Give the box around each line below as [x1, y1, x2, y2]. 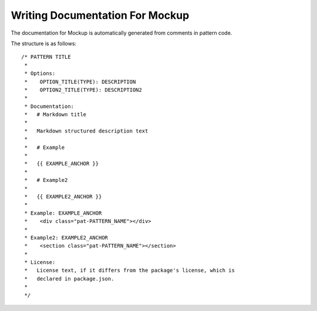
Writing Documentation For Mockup [11, 9, 190, 22]
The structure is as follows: [11, 40, 76, 47]
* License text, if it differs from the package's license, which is [24, 267, 235, 274]
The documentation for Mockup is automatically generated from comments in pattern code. [11, 29, 232, 36]
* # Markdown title [24, 111, 87, 118]
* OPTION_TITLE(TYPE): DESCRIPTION [24, 78, 136, 85]
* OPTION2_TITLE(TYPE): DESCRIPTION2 [24, 86, 142, 93]
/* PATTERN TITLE [21, 53, 71, 60]
